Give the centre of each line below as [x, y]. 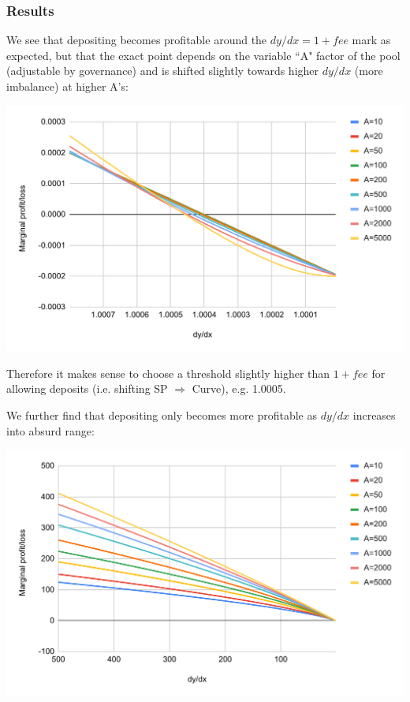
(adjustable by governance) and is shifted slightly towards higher [163, 71]
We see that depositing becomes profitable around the [137, 40]
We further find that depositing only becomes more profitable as [162, 414]
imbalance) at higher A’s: [67, 86]
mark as [371, 40]
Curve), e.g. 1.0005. [239, 388]
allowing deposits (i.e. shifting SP [87, 388]
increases [374, 414]
